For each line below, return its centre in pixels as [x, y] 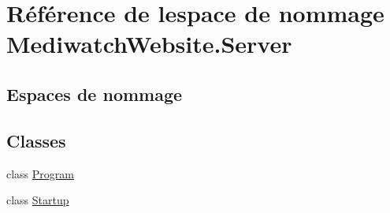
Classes [36, 140]
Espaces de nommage [95, 93]
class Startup [38, 200]
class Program [40, 173]
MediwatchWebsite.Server [149, 44]
